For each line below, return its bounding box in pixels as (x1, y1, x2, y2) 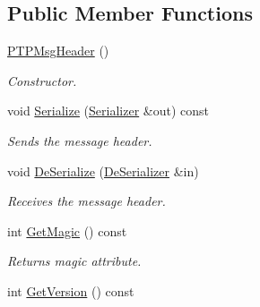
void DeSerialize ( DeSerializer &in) (7, 161, 199, 180)
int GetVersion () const (7, 281, 134, 300)
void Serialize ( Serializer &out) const (7, 101, 210, 120)
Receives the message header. (7, 192, 166, 210)
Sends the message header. (7, 131, 152, 149)
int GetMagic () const (7, 221, 127, 240)
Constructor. (7, 71, 77, 90)
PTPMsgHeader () (7, 41, 109, 60)
